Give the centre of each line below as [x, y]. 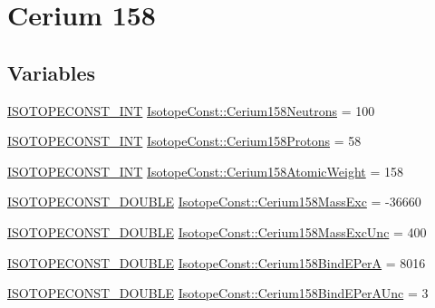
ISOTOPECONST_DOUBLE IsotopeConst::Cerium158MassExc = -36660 [214, 202]
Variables [52, 72]
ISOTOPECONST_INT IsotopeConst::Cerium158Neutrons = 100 [191, 110]
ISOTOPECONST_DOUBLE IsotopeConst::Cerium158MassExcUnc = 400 [217, 231]
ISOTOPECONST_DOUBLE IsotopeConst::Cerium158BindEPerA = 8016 [217, 262]
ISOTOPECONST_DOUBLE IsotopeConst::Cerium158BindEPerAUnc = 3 [218, 293]
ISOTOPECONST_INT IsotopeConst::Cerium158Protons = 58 [184, 141]
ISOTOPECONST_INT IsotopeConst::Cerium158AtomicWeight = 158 [205, 171]
